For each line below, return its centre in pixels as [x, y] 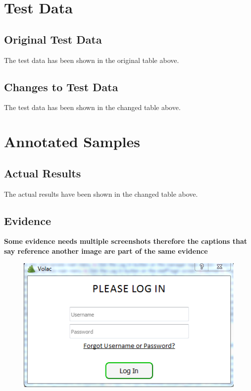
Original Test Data [53, 39]
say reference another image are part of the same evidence [106, 251]
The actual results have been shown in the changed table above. [101, 194]
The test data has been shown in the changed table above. [92, 107]
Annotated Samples [72, 141]
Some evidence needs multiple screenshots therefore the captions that [125, 241]
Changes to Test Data [61, 86]
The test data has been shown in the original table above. [92, 60]
